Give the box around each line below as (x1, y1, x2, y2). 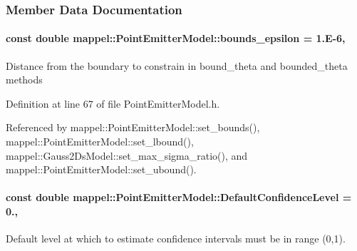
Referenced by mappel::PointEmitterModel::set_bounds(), (6, 120, 260, 135)
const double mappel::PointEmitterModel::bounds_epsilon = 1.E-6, (6, 31, 346, 46)
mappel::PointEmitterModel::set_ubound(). (6, 162, 197, 177)
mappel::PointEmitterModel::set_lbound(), (6, 134, 194, 149)
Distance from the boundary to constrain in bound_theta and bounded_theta (6, 58, 348, 73)
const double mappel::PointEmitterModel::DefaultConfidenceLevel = (6, 190, 352, 205)
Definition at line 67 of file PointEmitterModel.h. (6, 96, 220, 111)
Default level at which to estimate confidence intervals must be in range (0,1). (6, 231, 346, 246)
